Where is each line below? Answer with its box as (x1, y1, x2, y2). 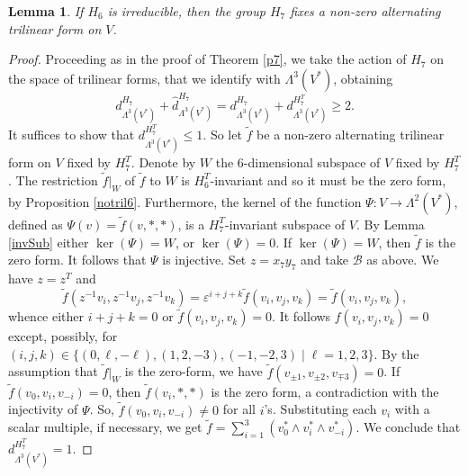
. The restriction (8, 170, 98, 189)
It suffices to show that (8, 124, 135, 143)
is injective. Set (162, 250, 247, 269)
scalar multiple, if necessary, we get (8, 418, 202, 436)
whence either (8, 307, 85, 326)
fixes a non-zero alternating (290, 2, 441, 20)
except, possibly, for (8, 327, 118, 346)
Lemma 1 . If (8, 2, 84, 20)
